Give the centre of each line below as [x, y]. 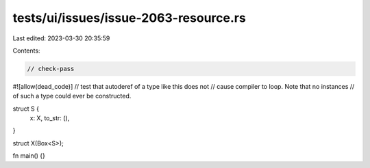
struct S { [26, 109]
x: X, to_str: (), [50, 118]
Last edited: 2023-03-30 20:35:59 [61, 38]
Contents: [26, 51]
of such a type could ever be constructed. [72, 96]
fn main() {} [29, 156]
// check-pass [51, 69]
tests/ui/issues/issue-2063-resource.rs [129, 18]
